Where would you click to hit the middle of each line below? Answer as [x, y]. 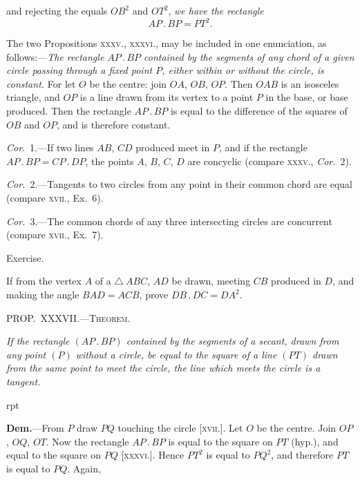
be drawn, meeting [211, 281]
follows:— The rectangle [55, 56]
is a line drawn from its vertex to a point [167, 97]
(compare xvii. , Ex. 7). [55, 234]
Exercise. [25, 257]
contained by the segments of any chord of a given [249, 56]
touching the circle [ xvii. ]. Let [180, 428]
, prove [154, 294]
